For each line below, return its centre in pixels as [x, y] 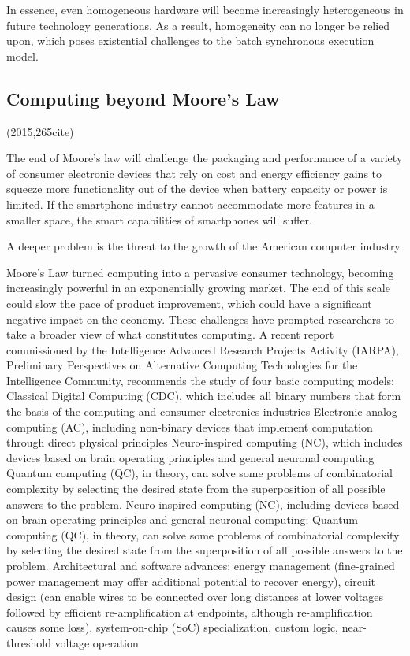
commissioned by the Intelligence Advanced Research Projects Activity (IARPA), [203, 349]
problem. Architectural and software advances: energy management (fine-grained [201, 566]
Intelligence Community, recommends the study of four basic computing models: [200, 380]
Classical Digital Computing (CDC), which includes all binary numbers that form [204, 396]
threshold [29, 642]
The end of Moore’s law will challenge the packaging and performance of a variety [205, 158]
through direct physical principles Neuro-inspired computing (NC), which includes [205, 442]
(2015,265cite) [40, 131]
